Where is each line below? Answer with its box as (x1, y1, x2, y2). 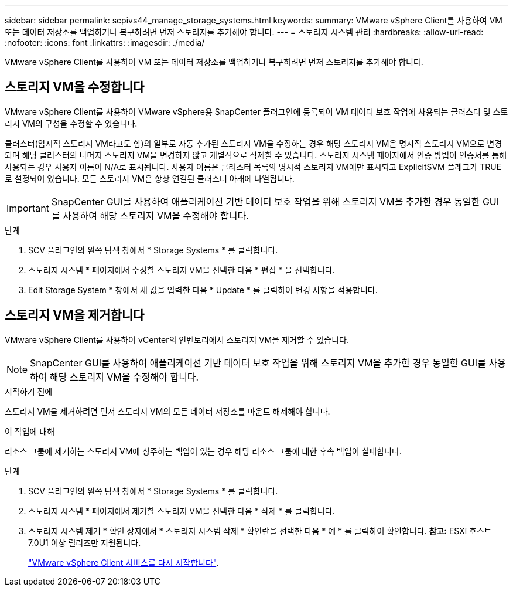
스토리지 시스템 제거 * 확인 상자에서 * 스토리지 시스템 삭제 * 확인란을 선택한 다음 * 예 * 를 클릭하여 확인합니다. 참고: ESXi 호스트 (28, 525, 492, 536)
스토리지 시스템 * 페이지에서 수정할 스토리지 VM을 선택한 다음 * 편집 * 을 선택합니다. (28, 264, 335, 275)
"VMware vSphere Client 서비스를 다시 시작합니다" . (28, 557, 219, 568)
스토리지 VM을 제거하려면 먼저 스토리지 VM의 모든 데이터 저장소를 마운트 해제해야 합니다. (5, 406, 330, 416)
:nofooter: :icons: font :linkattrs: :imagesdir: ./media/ (5, 38, 205, 47)
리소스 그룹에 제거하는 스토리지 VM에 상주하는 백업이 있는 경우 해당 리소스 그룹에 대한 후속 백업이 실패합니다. (5, 446, 402, 456)
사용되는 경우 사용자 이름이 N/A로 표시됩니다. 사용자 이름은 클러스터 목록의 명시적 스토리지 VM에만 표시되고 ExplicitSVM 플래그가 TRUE (5, 161, 502, 172)
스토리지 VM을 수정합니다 (5, 80, 145, 95)
